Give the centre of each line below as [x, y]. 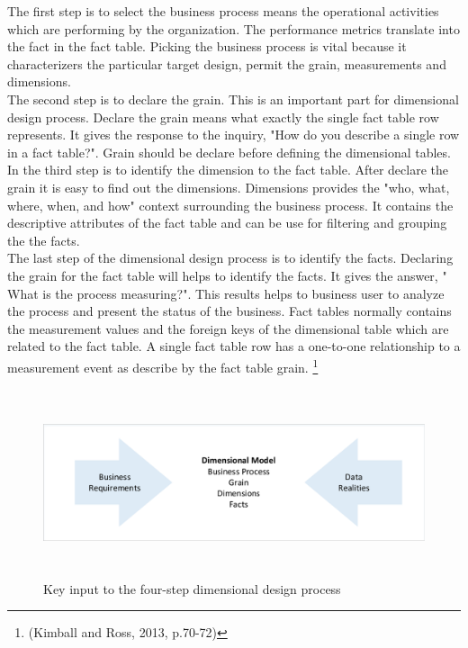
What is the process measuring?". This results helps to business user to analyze [226, 293]
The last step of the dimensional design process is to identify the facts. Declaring [230, 258]
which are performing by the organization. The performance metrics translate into [234, 28]
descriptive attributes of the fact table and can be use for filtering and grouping [227, 223]
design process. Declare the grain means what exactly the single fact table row [223, 117]
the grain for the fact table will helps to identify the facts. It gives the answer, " [227, 275]
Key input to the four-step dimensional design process [192, 588]
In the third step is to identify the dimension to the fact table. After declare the [228, 170]
